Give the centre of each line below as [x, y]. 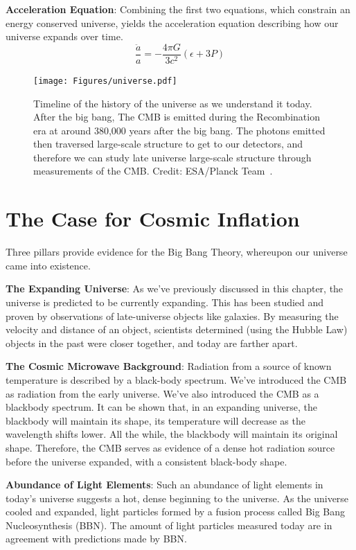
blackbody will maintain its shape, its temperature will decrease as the [155, 420]
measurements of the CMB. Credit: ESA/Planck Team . [153, 171]
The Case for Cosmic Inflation [153, 219]
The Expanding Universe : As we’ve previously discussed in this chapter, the [175, 289]
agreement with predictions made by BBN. [96, 539]
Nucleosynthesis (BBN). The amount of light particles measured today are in [169, 525]
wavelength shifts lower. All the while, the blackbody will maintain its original [172, 434]
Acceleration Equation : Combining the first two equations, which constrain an [178, 9]
